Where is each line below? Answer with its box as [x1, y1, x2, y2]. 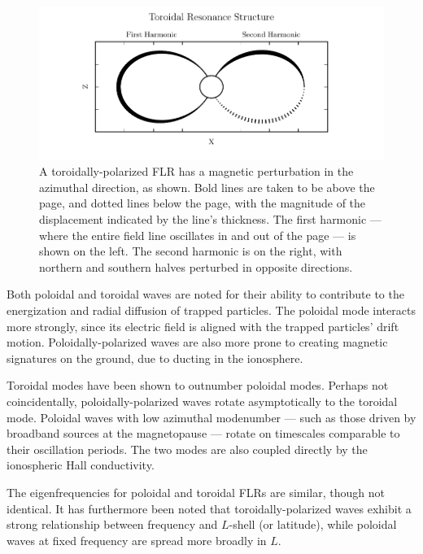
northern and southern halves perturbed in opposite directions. [39, 258, 353, 275]
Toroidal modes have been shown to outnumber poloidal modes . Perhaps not [7, 377, 389, 394]
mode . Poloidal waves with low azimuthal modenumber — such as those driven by [7, 408, 416, 425]
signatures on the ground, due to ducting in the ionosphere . [7, 349, 303, 366]
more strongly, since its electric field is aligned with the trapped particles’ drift [7, 317, 399, 334]
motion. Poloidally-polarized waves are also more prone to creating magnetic [7, 334, 388, 351]
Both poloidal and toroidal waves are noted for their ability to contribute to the [7, 286, 404, 303]
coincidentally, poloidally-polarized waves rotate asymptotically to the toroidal [7, 392, 398, 409]
